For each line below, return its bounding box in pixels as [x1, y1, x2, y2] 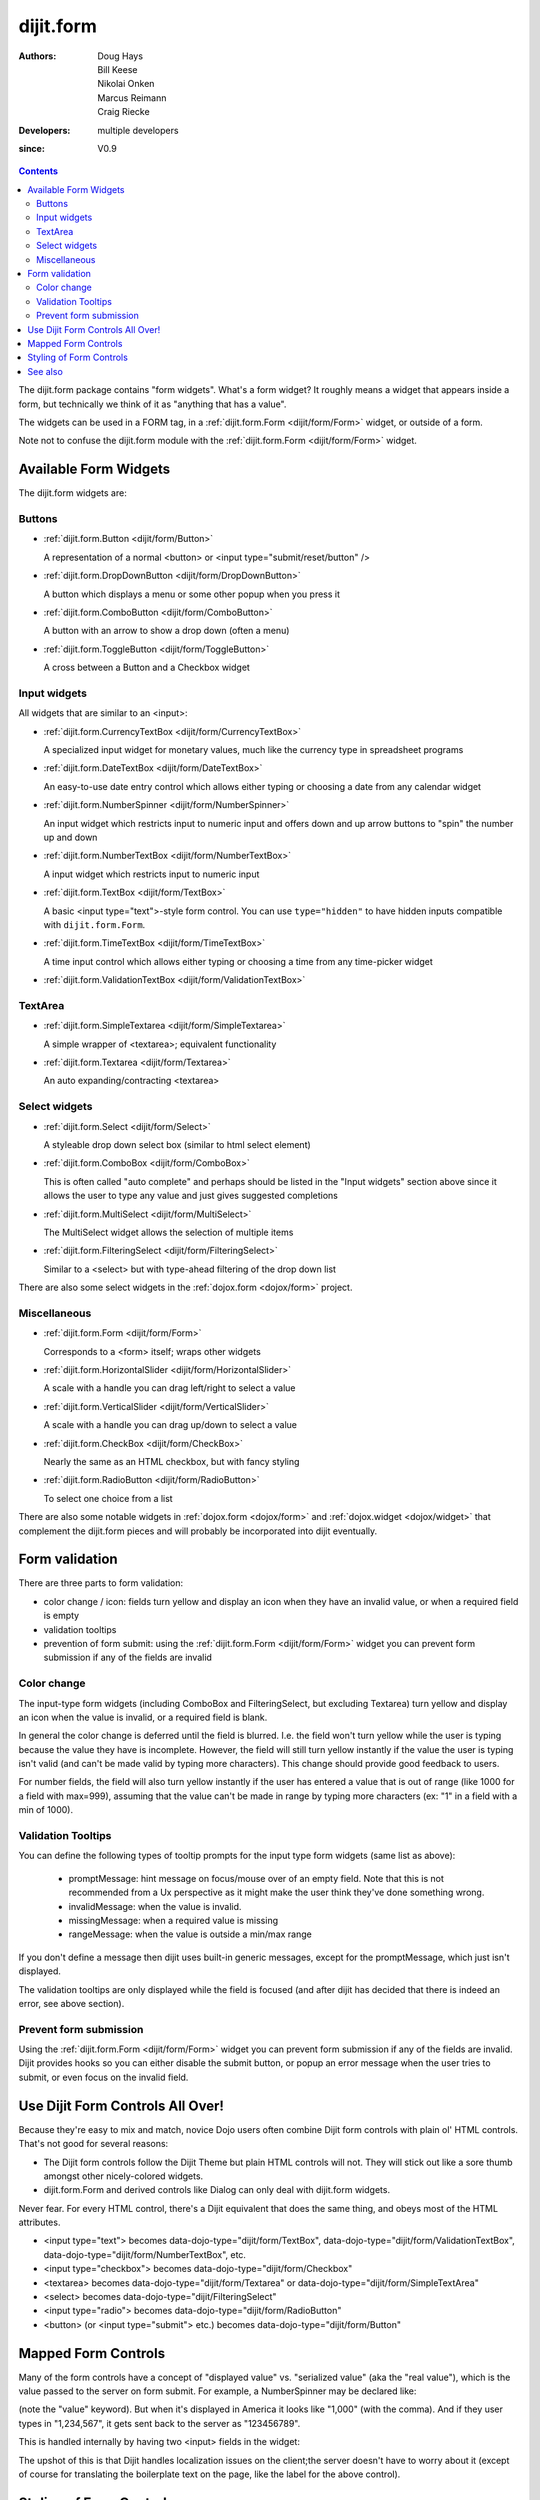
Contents [18, 165, 59, 177]
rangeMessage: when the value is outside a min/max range [68, 1928, 312, 1940]
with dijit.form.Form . [43, 918, 146, 930]
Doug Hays [97, 50, 144, 62]
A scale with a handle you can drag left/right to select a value [43, 1382, 296, 1394]
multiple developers [97, 124, 179, 136]
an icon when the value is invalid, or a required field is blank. [18, 1711, 268, 1723]
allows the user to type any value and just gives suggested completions [43, 1190, 339, 1202]
